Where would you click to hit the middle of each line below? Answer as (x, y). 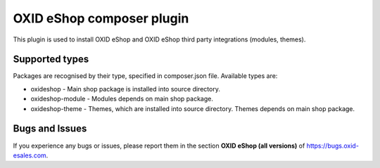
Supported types (51, 59)
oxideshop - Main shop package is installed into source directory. (126, 89)
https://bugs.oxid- (332, 146)
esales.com (30, 155)
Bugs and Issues (50, 129)
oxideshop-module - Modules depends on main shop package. (122, 99)
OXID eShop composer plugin (101, 18)
